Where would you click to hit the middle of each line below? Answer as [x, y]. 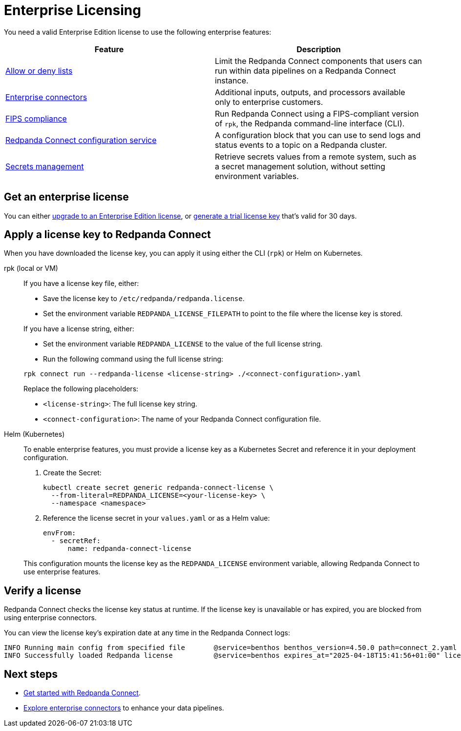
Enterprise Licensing [73, 10]
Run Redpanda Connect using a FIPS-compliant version [317, 113]
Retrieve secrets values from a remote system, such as [316, 156]
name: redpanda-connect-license [129, 549]
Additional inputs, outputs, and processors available [310, 92]
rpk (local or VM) [31, 268]
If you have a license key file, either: [81, 284]
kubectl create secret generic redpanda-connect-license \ [158, 488]
